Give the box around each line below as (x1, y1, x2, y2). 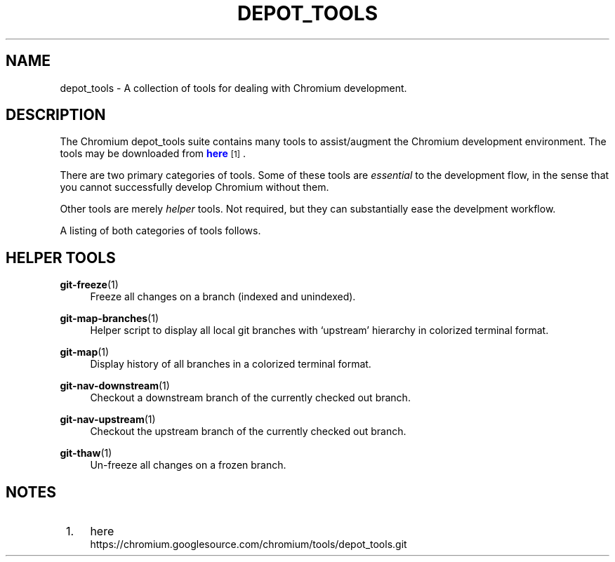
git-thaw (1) (60, 447, 112, 460)
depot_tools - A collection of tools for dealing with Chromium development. (60, 81, 407, 94)
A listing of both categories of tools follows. (60, 225, 261, 237)
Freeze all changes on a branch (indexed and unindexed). (90, 290, 356, 303)
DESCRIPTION (6, 106, 106, 124)
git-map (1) (60, 346, 110, 359)
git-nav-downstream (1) (60, 380, 170, 392)
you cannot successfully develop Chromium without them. (60, 181, 329, 194)
